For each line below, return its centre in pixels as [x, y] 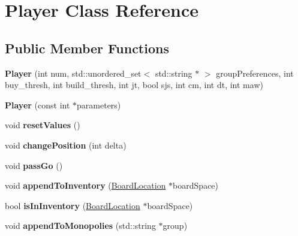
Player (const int [37, 105]
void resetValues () [43, 125]
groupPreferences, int [255, 73]
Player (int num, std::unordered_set [73, 73]
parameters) [99, 105]
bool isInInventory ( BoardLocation [73, 205]
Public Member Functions [87, 48]
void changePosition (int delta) [66, 145]
